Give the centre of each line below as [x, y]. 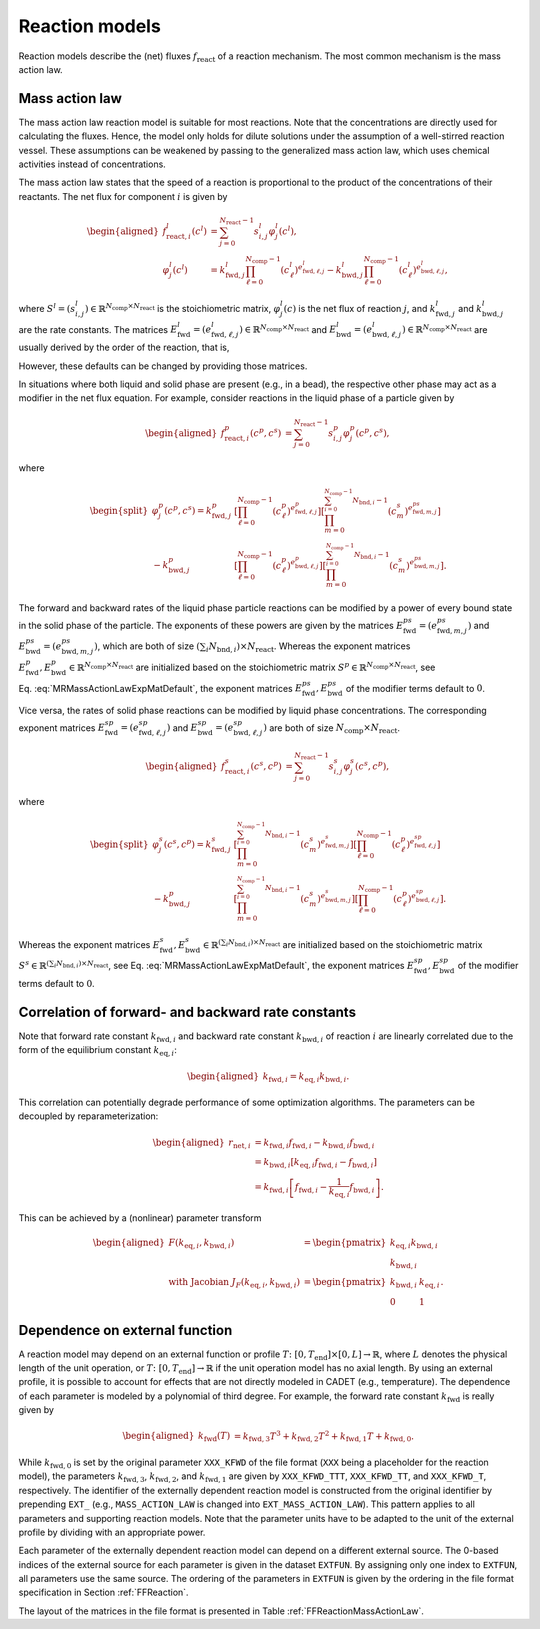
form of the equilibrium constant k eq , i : [97, 1051]
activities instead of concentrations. [92, 164]
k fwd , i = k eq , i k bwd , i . [306, 1077]
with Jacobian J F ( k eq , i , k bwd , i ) [234, 1283]
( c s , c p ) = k [187, 843]
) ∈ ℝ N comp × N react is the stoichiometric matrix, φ [183, 307]
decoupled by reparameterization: [88, 1116]
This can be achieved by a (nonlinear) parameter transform [140, 1217]
